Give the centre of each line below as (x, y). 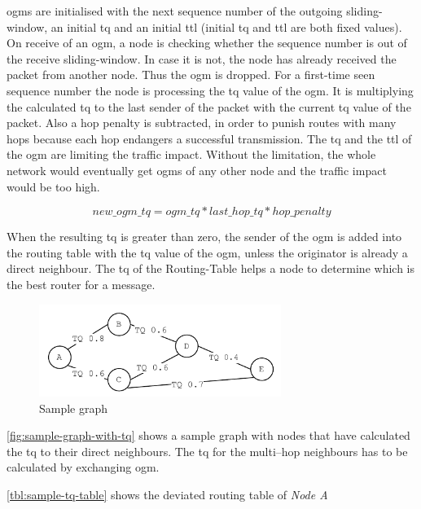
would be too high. (53, 186)
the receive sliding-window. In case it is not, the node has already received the (202, 58)
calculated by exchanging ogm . (83, 467)
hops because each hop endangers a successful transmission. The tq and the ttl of (209, 138)
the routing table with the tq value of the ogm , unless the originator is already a (207, 252)
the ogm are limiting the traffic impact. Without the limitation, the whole (191, 154)
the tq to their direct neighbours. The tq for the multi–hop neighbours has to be (207, 451)
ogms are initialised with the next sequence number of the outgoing (175, 11)
